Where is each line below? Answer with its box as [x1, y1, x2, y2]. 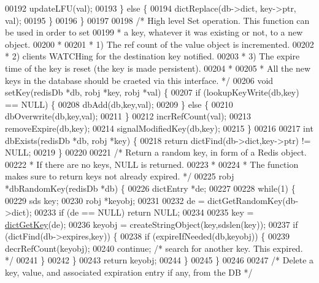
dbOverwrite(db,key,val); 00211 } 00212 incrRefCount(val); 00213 [5, 110, 251, 123]
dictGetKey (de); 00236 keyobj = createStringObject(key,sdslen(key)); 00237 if [5, 217, 298, 230]
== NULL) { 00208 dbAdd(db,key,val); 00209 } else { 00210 [5, 97, 233, 110]
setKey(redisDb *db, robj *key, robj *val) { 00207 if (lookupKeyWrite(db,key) [5, 86, 299, 99]
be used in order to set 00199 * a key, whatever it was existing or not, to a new [5, 26, 303, 39]
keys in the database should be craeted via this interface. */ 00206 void [5, 74, 274, 86]
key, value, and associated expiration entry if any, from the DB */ [5, 266, 253, 279]
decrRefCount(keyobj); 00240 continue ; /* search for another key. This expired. [5, 241, 303, 254]
